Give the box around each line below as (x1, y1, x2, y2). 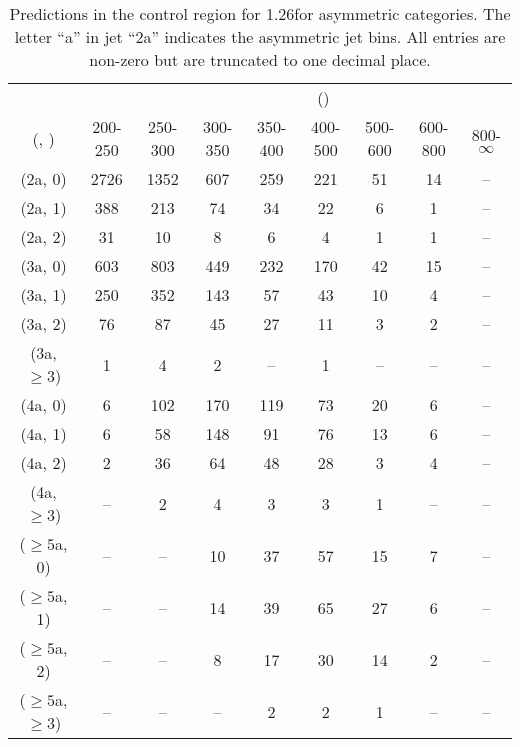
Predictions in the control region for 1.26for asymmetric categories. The (9, 2, 511, 25)
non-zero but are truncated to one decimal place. (89, 48, 431, 71)
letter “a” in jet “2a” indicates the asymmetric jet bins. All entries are (14, 25, 506, 48)
